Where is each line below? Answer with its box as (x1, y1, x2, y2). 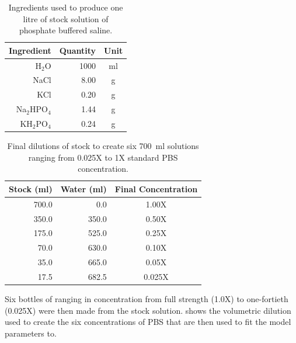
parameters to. (5, 327, 57, 339)
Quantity (59, 44, 96, 56)
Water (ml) (60, 182, 107, 195)
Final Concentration (114, 182, 198, 195)
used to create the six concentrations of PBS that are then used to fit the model (5, 316, 291, 328)
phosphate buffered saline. (19, 24, 113, 36)
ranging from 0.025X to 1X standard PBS (28, 151, 178, 163)
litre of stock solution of (23, 12, 109, 25)
